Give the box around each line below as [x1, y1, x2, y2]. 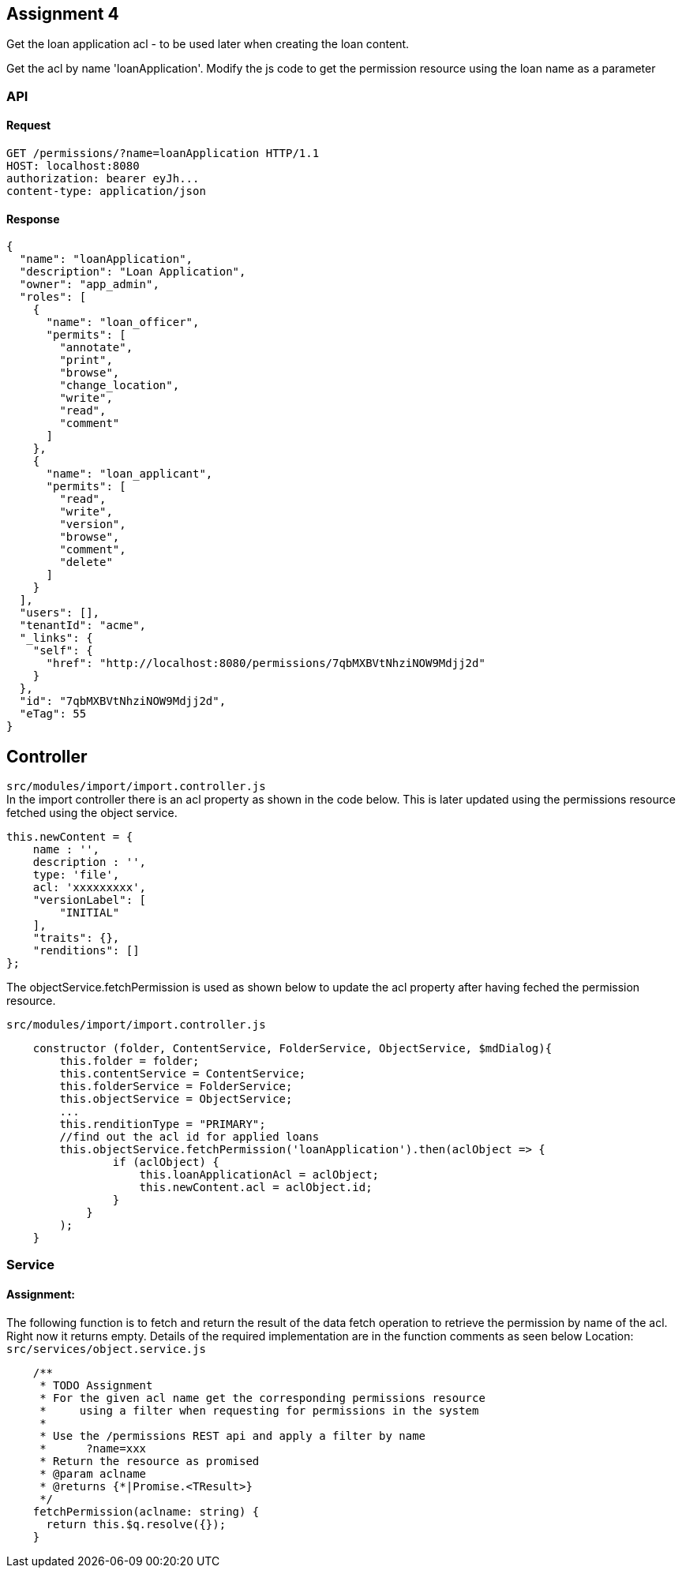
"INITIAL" [59, 906, 120, 920]
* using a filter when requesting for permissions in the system [39, 1403, 479, 1417]
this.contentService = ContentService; [59, 1067, 306, 1081]
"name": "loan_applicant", [46, 467, 213, 481]
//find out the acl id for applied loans [59, 1130, 320, 1144]
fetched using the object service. [6, 806, 178, 820]
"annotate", [59, 341, 133, 354]
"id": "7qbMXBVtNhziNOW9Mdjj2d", [19, 695, 227, 708]
